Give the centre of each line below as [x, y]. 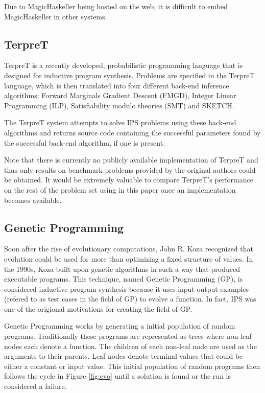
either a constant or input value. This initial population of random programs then [132, 366]
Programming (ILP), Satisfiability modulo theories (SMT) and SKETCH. [119, 105]
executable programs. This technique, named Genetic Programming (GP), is [124, 279]
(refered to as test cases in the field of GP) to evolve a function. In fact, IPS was [130, 299]
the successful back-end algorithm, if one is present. [85, 142]
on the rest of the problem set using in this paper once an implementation [120, 189]
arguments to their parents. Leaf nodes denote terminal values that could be [124, 356]
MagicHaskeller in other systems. [56, 16]
